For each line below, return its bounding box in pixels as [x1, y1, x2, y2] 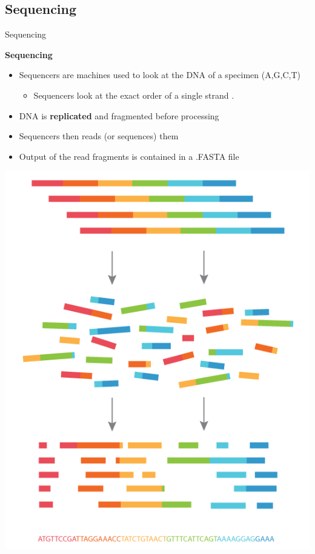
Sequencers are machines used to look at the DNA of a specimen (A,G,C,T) [19, 68, 300, 81]
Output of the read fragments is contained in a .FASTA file [19, 150, 239, 162]
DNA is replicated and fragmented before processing [19, 109, 219, 122]
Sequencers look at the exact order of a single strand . [33, 88, 234, 101]
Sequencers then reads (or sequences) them [19, 130, 179, 142]
